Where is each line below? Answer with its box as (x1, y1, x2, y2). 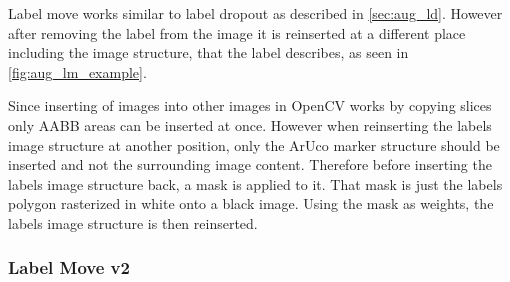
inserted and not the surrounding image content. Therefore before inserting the (8, 154, 492, 175)
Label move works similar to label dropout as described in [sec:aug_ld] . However (8, 3, 503, 23)
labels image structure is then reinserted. (8, 212, 258, 233)
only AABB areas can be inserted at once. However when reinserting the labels (8, 114, 492, 135)
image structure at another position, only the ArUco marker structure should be (8, 134, 500, 155)
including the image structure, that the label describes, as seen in (8, 42, 409, 63)
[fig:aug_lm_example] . (8, 61, 147, 82)
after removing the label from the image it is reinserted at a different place (8, 22, 466, 43)
